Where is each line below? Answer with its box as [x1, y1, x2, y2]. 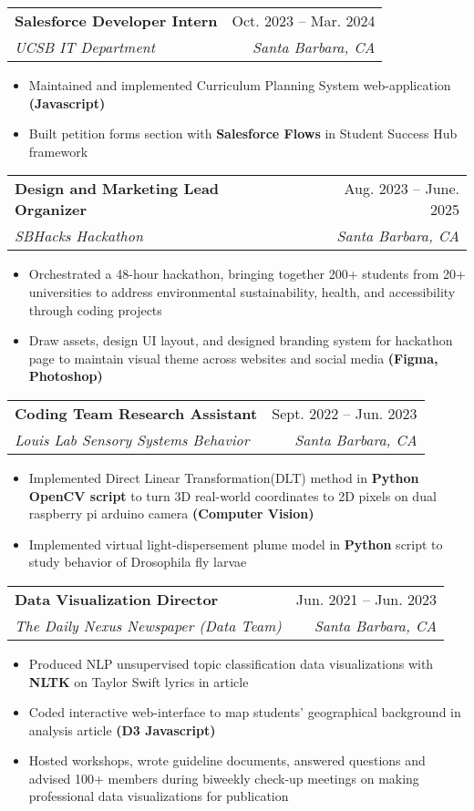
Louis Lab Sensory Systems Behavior [15, 428, 250, 450]
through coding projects [28, 300, 162, 319]
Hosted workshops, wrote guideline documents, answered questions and [28, 751, 426, 770]
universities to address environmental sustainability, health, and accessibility [28, 282, 456, 301]
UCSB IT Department [15, 36, 156, 57]
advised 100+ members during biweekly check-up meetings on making [28, 768, 419, 787]
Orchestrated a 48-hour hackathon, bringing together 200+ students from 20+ [28, 264, 467, 283]
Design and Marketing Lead [15, 178, 220, 200]
